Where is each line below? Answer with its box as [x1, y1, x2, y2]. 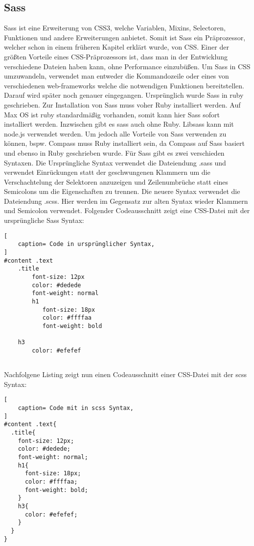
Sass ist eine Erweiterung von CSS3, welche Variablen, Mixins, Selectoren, [4, 23, 226, 33]
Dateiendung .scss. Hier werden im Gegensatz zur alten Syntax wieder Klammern [4, 195, 248, 206]
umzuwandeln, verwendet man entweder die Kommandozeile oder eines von [4, 71, 229, 81]
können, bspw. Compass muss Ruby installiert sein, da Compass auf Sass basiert [4, 138, 245, 148]
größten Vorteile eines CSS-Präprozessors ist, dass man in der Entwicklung [4, 51, 228, 61]
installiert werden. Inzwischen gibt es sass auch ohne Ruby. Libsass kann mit [4, 119, 234, 129]
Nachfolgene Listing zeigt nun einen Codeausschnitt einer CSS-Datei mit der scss [4, 369, 247, 380]
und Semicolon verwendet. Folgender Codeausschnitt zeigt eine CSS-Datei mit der [4, 205, 250, 216]
